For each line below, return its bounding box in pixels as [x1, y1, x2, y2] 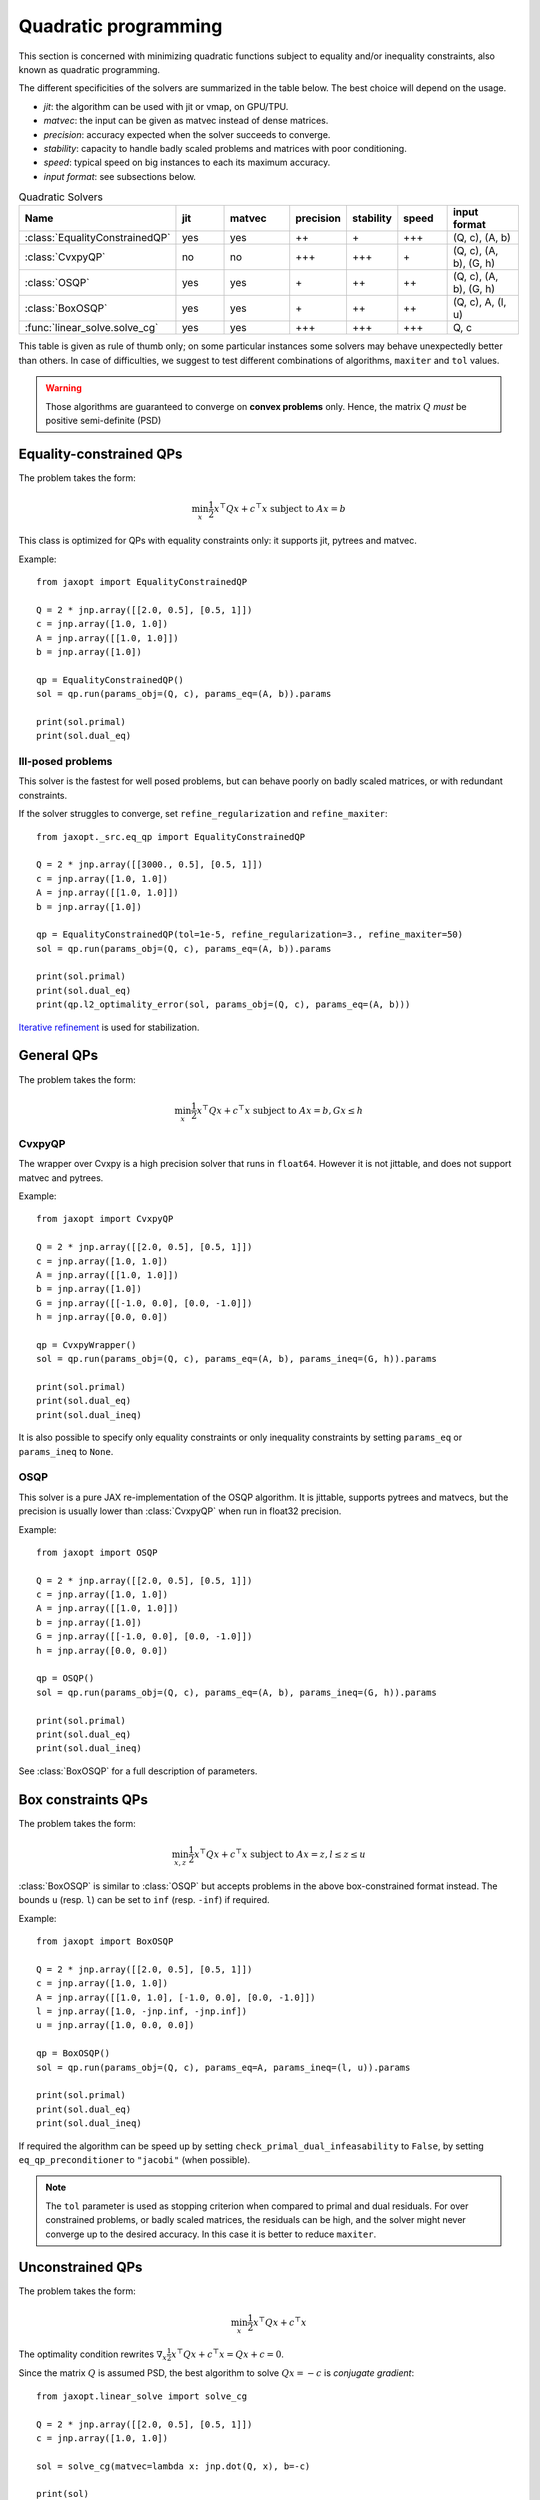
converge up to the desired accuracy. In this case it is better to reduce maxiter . [45, 2228, 377, 2240]
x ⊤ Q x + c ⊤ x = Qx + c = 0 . [171, 2347, 285, 2360]
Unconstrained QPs [18, 2259, 143, 2276]
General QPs [18, 1047, 99, 1064]
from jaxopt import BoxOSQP [36, 1936, 174, 1947]
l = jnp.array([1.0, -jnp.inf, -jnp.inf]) [36, 2006, 248, 2017]
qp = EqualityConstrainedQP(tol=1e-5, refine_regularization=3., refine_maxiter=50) [36, 929, 464, 940]
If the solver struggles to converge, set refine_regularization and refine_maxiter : [18, 808, 389, 820]
